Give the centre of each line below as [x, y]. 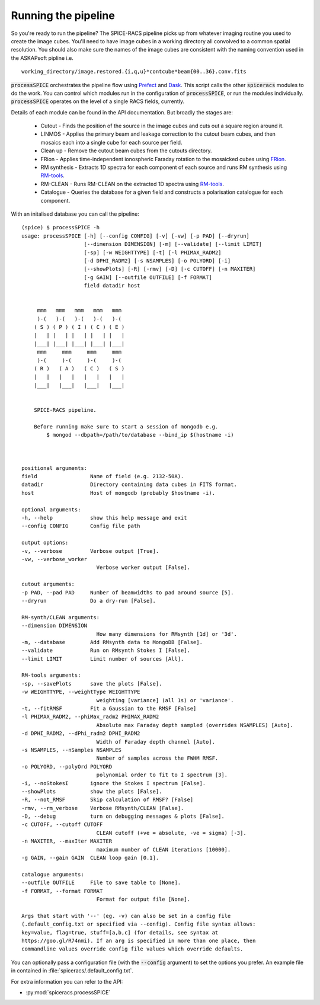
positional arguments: [55, 468]
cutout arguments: [48, 584]
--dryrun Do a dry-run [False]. [89, 601]
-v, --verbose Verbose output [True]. [90, 551]
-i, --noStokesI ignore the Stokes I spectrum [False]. [114, 783]
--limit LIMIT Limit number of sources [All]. [103, 659]
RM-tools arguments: [51, 675]
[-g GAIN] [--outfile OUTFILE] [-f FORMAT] [148, 277]
